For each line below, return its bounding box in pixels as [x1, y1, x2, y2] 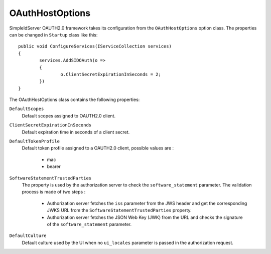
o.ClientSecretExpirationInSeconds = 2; [60, 71, 162, 77]
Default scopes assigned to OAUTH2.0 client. [22, 112, 115, 118]
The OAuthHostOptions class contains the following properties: [9, 96, 140, 102]
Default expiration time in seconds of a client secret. [22, 129, 130, 135]
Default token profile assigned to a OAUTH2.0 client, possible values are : [22, 145, 174, 151]
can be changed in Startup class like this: [9, 31, 98, 37]
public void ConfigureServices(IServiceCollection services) [18, 43, 172, 49]
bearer [47, 163, 61, 169]
